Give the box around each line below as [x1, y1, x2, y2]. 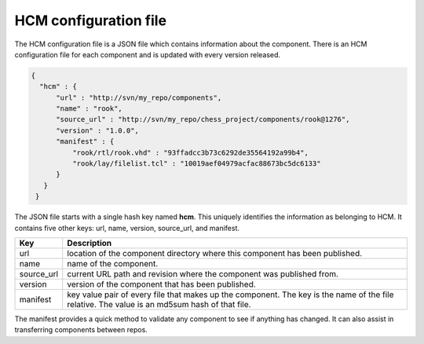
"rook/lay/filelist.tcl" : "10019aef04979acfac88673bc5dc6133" [71, 159, 321, 168]
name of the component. [67, 258, 159, 269]
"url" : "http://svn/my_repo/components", [56, 93, 222, 102]
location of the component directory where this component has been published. [67, 247, 363, 258]
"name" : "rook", [56, 104, 123, 113]
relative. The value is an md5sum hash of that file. [67, 298, 251, 309]
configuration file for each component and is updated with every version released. [14, 49, 281, 59]
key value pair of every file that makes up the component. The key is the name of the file [67, 289, 394, 300]
